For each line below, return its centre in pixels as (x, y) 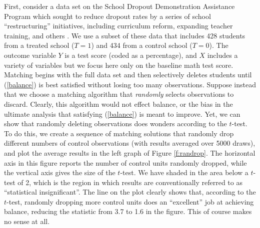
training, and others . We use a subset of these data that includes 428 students (125, 35)
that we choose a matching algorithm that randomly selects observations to (119, 94)
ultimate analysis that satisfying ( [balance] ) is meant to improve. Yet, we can (122, 114)
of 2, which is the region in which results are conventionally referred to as (130, 182)
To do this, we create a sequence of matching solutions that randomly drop (119, 133)
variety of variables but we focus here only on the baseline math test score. (119, 65)
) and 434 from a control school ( (142, 45)
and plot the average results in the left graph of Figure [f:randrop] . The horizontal (130, 152)
